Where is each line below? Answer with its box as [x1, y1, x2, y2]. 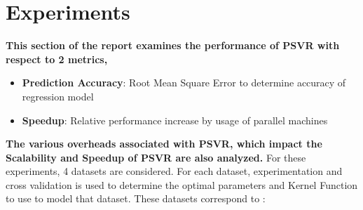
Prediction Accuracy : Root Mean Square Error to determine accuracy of [22, 75, 346, 90]
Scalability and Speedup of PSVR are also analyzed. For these [6, 150, 306, 164]
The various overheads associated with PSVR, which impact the [6, 136, 322, 151]
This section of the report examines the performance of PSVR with [6, 38, 340, 53]
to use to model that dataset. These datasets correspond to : [6, 191, 266, 206]
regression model [22, 88, 94, 103]
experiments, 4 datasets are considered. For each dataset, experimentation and [6, 164, 343, 178]
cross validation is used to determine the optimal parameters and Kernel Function [6, 177, 358, 192]
